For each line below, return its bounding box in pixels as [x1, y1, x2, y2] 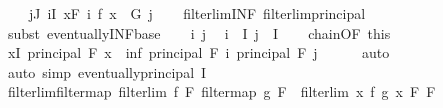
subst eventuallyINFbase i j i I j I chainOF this [7, 22, 391, 43]
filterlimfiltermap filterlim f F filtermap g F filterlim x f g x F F [7, 81, 436, 102]
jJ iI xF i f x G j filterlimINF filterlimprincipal [28, 3, 366, 23]
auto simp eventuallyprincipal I [7, 61, 207, 82]
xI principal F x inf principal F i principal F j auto [7, 42, 390, 63]
